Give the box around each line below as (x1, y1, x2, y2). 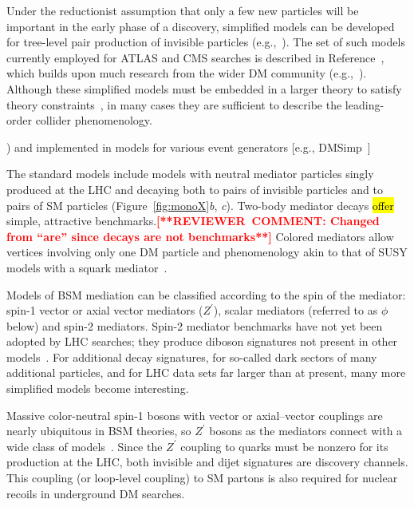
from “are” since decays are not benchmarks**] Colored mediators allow (6, 228, 394, 244)
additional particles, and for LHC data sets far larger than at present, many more (6, 364, 406, 381)
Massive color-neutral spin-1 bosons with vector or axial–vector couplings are (6, 406, 383, 423)
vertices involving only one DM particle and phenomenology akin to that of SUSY (6, 244, 408, 260)
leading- (345, 96, 384, 113)
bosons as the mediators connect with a (209, 422, 403, 439)
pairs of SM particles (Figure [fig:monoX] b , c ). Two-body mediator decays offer (6, 196, 394, 213)
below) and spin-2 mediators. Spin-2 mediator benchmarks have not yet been (6, 317, 383, 334)
